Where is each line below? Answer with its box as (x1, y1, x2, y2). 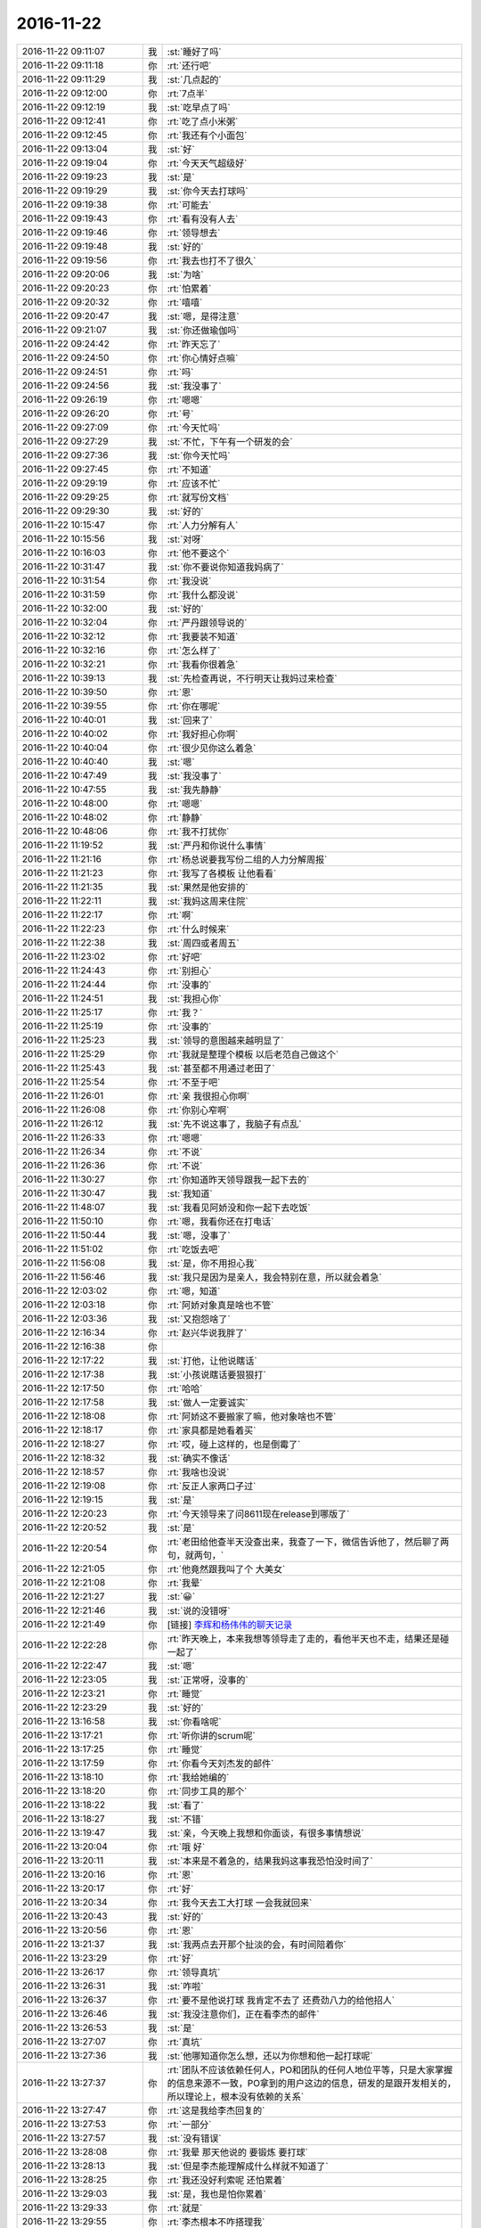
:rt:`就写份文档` (167, 491, 230, 504)
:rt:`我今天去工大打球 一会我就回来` (167, 1896, 313, 1909)
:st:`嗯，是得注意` (167, 310, 240, 323)
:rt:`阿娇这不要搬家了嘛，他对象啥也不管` (167, 1410, 337, 1422)
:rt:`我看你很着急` (167, 658, 239, 670)
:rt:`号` (167, 407, 194, 420)
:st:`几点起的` (167, 73, 222, 86)
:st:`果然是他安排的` (167, 881, 249, 893)
